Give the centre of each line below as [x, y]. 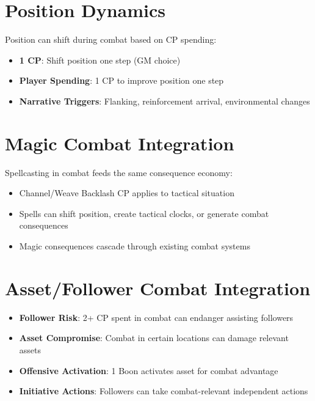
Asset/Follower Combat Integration [158, 288]
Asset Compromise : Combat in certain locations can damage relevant [154, 338]
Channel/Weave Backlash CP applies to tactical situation [127, 193]
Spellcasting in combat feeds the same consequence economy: [119, 172]
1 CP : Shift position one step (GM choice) [100, 60]
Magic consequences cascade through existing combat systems [135, 246]
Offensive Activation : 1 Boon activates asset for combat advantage [149, 370]
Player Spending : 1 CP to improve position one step [121, 80]
